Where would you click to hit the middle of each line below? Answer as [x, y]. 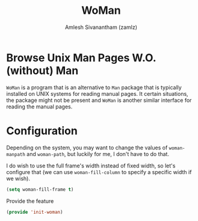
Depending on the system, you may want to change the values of [87, 148]
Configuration [42, 131]
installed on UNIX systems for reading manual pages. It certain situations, [97, 93]
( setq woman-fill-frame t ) [40, 189]
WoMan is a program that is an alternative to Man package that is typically [94, 87]
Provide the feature [30, 201]
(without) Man [42, 70]
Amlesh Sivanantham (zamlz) [101, 27]
